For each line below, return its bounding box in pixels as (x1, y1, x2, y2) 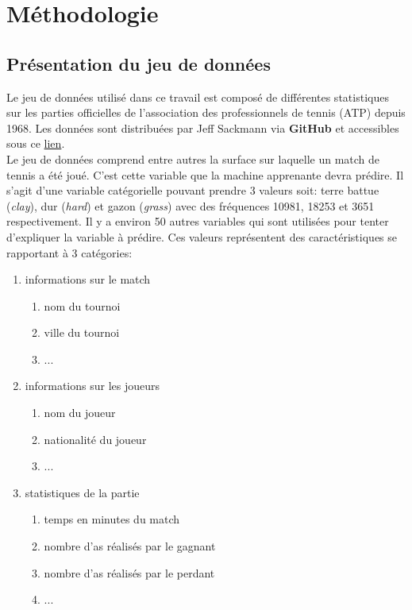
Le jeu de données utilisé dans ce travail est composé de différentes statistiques (6, 88, 389, 105)
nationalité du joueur (44, 430, 147, 447)
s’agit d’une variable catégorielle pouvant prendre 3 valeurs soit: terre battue (6, 182, 379, 199)
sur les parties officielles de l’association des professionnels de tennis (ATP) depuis (6, 104, 406, 121)
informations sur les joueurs (25, 377, 160, 394)
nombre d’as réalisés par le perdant (44, 564, 215, 581)
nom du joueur (44, 404, 116, 421)
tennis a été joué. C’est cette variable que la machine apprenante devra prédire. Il (6, 166, 404, 183)
